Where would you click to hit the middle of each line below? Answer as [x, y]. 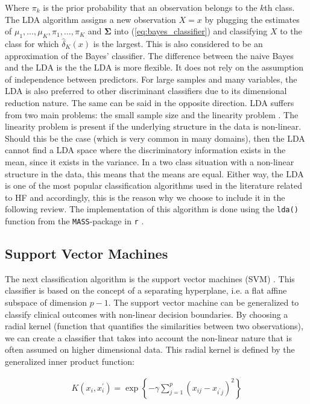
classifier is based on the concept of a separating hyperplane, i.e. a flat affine [146, 290]
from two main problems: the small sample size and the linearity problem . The [152, 114]
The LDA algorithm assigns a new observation [90, 19]
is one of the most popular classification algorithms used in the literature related [153, 185]
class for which [32, 43]
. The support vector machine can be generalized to [204, 302]
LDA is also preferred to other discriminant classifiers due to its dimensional [146, 91]
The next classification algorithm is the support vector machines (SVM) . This [150, 278]
